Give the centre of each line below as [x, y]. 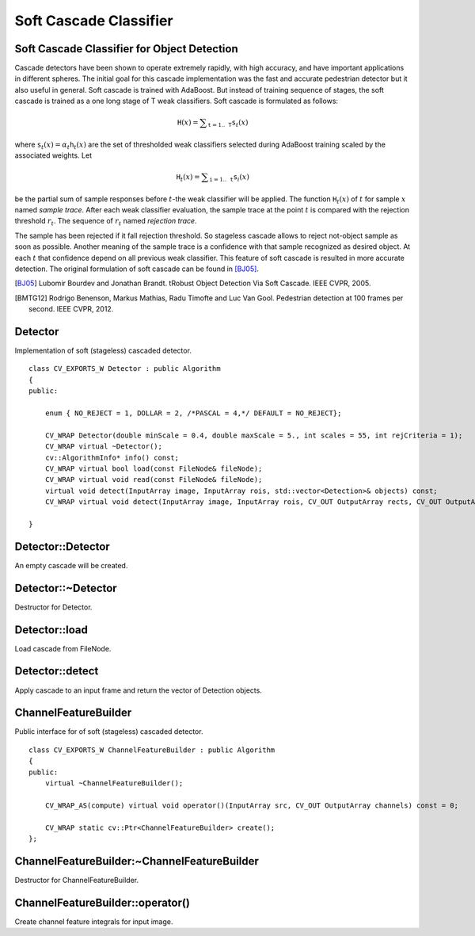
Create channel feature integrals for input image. [94, 921]
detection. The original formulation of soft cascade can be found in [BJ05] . [137, 269]
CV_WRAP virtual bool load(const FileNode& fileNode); [154, 468]
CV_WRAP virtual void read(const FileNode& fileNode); [154, 480]
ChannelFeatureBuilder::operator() [102, 902]
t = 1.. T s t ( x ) [228, 123]
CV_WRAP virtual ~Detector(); [103, 447]
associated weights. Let [53, 155]
